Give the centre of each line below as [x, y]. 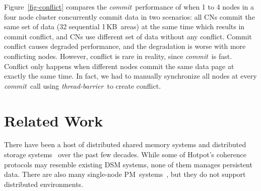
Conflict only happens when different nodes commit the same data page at [119, 66]
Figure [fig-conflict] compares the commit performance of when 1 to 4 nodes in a [129, 7]
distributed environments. [44, 184]
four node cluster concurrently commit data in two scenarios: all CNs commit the [129, 16]
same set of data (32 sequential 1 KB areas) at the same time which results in [124, 26]
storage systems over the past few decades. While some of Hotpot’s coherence [125, 154]
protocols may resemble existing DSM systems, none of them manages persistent [128, 164]
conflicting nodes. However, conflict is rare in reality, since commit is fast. [118, 56]
